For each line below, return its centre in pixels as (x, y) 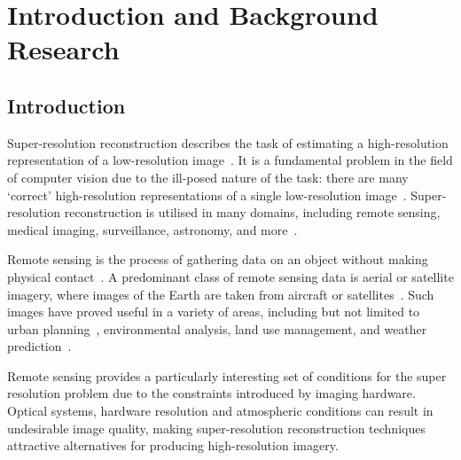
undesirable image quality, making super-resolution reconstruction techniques (216, 428)
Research (63, 49)
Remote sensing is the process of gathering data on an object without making (218, 259)
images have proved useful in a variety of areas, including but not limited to (214, 312)
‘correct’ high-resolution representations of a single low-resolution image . (207, 195)
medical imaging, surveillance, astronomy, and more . (152, 229)
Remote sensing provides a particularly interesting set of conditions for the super (227, 375)
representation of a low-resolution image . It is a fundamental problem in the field (230, 160)
